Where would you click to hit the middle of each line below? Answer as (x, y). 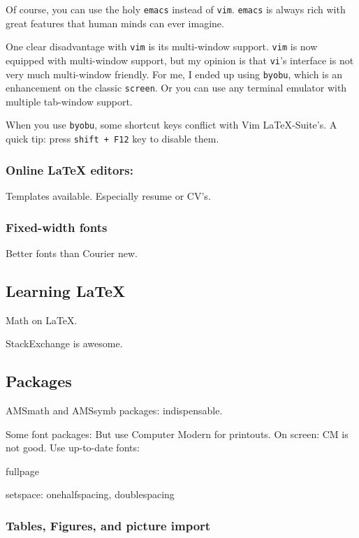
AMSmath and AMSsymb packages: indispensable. (114, 410)
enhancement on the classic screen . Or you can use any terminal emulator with (176, 88)
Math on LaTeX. (42, 320)
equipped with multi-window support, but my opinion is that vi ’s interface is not (180, 60)
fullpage (22, 471)
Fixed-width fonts (57, 227)
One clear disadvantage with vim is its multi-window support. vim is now (162, 46)
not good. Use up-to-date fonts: (73, 448)
